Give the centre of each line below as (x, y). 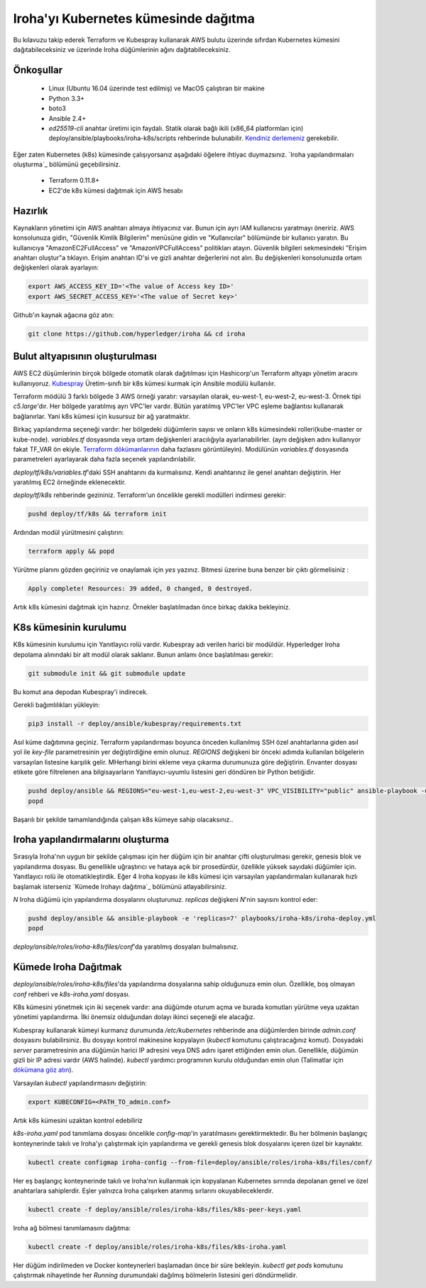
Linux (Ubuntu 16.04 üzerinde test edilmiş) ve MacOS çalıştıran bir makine (157, 88)
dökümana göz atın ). (43, 1070)
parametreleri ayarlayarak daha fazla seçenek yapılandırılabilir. (104, 459)
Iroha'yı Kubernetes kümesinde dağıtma (134, 18)
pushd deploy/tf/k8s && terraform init (97, 514)
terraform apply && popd (71, 552)
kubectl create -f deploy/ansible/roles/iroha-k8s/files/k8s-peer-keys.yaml (165, 1209)
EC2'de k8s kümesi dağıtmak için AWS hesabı (116, 190)
